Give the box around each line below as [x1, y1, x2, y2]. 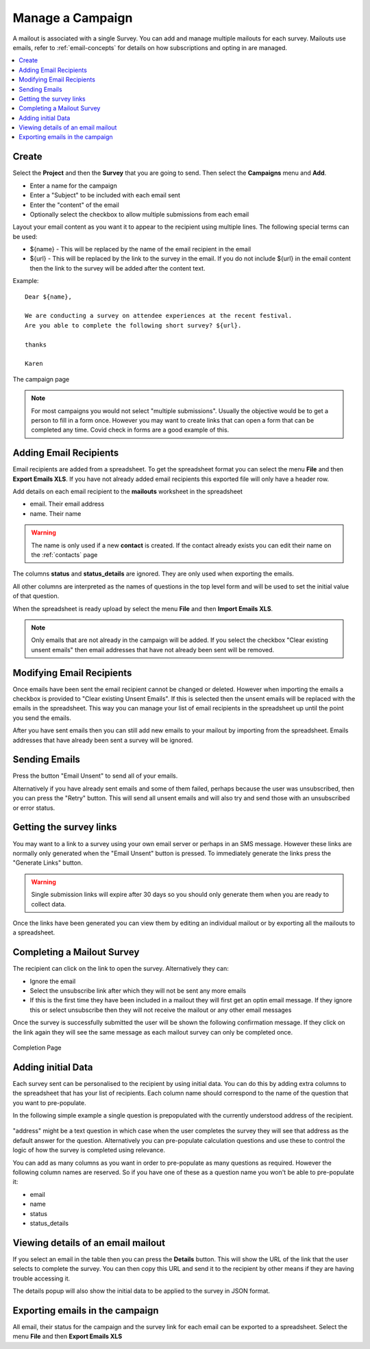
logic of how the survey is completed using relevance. [12, 1146, 166, 1154]
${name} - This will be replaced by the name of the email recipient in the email [29, 245, 251, 253]
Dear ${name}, [25, 293, 72, 301]
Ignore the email [29, 977, 76, 985]
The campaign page [12, 375, 70, 383]
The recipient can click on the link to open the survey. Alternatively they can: [12, 965, 230, 973]
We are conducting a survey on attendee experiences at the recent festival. [25, 312, 293, 320]
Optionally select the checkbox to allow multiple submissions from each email [29, 210, 249, 219]
